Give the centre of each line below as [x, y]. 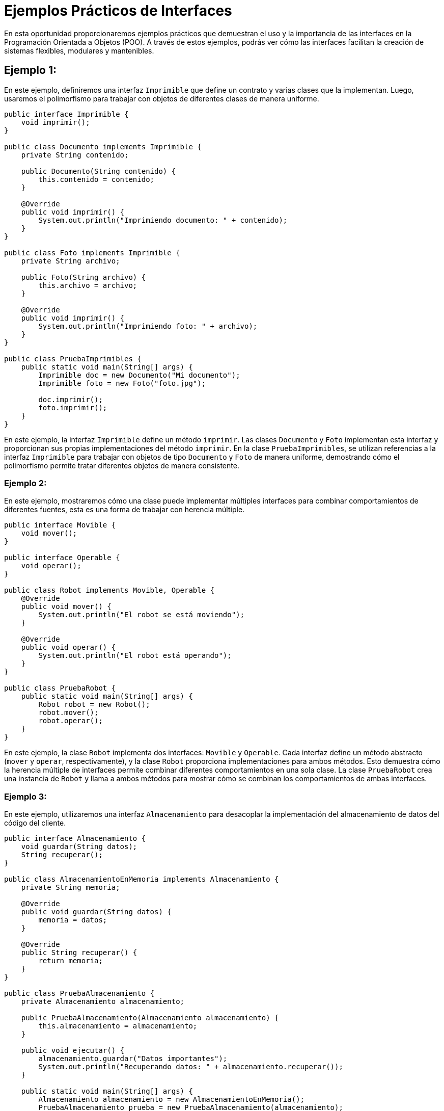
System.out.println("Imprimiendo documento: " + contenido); [163, 220]
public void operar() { [68, 647]
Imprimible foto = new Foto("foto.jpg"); [122, 383]
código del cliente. [35, 823]
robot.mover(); [68, 713]
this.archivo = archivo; [88, 285]
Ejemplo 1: [30, 70]
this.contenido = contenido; [96, 179]
